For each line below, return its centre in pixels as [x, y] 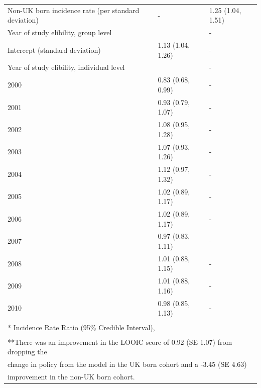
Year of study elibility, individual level [66, 67]
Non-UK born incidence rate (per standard [74, 10]
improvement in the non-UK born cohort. [71, 376]
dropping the [27, 351]
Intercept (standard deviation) [54, 50]
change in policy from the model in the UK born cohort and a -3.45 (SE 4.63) [127, 364]
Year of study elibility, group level [60, 32]
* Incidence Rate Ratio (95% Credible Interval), [81, 327]
